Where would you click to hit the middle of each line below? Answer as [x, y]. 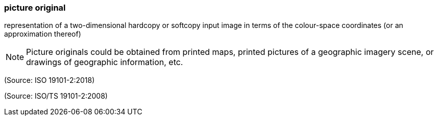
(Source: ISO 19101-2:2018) [50, 80]
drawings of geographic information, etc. [105, 62]
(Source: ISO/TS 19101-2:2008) [56, 96]
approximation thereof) [43, 34]
